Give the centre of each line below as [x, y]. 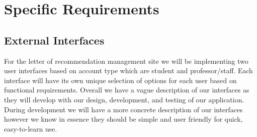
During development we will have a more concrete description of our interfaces [124, 109]
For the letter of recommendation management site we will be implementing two [126, 61]
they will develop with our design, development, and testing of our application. [124, 99]
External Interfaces [54, 40]
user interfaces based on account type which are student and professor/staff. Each [128, 70]
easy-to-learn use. [31, 128]
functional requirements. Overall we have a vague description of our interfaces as [127, 90]
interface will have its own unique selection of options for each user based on [120, 80]
